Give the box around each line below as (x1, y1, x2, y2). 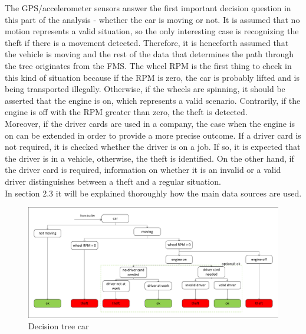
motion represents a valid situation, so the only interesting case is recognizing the (5, 25, 299, 37)
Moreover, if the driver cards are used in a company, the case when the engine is (5, 117, 295, 129)
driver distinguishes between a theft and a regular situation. (5, 175, 221, 187)
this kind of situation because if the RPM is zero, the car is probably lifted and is (5, 71, 300, 83)
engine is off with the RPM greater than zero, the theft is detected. (5, 106, 248, 118)
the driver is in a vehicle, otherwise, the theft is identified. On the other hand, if (5, 152, 294, 164)
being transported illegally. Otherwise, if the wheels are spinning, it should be (5, 83, 285, 95)
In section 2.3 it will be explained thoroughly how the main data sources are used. (5, 186, 302, 199)
